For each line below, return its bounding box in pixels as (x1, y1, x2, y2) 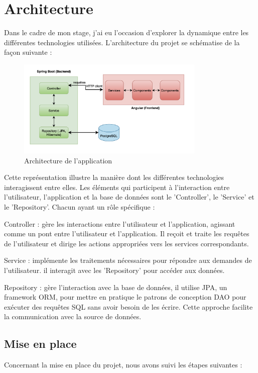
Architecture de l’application (24, 155, 112, 165)
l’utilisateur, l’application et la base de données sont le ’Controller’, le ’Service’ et (4, 192, 254, 202)
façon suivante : (4, 47, 52, 57)
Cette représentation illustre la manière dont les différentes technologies (4, 172, 224, 182)
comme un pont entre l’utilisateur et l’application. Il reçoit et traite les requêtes (4, 228, 249, 239)
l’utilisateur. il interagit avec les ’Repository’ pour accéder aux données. (4, 265, 225, 275)
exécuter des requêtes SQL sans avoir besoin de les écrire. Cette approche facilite (4, 301, 253, 312)
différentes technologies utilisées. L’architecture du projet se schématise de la (4, 37, 240, 47)
